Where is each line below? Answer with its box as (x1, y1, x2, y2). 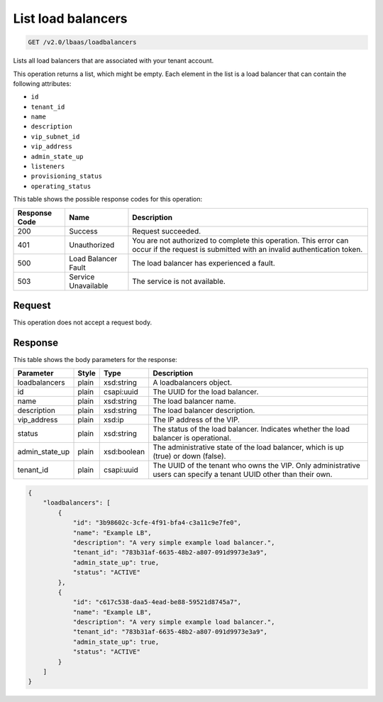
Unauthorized (69, 240, 115, 250)
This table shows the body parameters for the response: (13, 356, 177, 364)
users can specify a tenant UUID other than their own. (152, 469, 333, 479)
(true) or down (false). (152, 451, 226, 461)
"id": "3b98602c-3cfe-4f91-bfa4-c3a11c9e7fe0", (72, 519, 242, 527)
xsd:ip (104, 415, 124, 425)
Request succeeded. (132, 226, 201, 236)
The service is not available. (132, 276, 226, 286)
